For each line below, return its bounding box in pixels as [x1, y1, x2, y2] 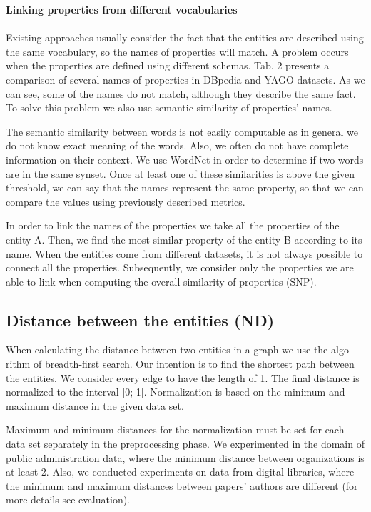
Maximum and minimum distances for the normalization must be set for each [6, 422, 345, 437]
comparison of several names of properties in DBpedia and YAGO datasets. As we [6, 71, 365, 86]
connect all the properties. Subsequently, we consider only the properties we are [6, 260, 354, 275]
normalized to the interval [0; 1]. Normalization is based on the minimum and [6, 384, 345, 399]
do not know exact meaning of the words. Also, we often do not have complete [6, 138, 349, 153]
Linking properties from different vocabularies [6, 2, 238, 16]
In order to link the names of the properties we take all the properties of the [6, 218, 340, 233]
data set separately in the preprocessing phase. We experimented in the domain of [6, 436, 365, 451]
